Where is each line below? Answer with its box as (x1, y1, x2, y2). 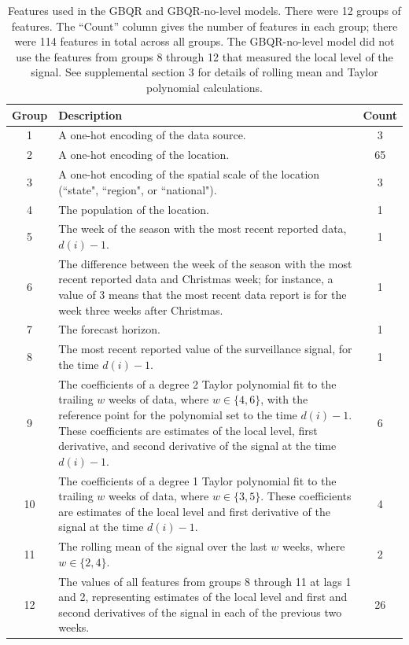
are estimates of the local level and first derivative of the (58, 503, 330, 519)
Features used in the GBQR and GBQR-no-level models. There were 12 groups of (8, 2, 401, 18)
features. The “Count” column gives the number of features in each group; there (11, 17, 398, 34)
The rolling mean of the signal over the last (58, 538, 267, 555)
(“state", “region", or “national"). (58, 181, 217, 197)
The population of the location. (58, 201, 209, 217)
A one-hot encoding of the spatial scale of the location (58, 166, 320, 182)
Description (58, 106, 123, 123)
